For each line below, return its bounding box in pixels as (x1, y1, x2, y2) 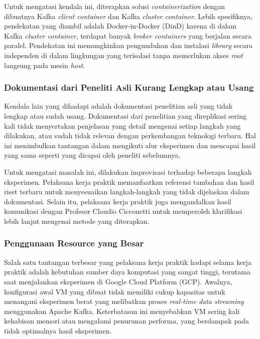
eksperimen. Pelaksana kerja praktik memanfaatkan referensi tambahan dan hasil (4, 176, 254, 187)
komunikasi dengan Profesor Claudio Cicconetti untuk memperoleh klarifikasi (4, 206, 242, 216)
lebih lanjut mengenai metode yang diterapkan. (4, 215, 150, 226)
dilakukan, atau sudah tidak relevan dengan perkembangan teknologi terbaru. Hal (4, 130, 256, 141)
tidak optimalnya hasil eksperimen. (4, 325, 112, 335)
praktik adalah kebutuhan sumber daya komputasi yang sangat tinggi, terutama (4, 266, 250, 277)
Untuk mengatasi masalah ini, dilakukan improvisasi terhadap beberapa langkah (4, 166, 252, 177)
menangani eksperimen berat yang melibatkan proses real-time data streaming (4, 296, 244, 306)
